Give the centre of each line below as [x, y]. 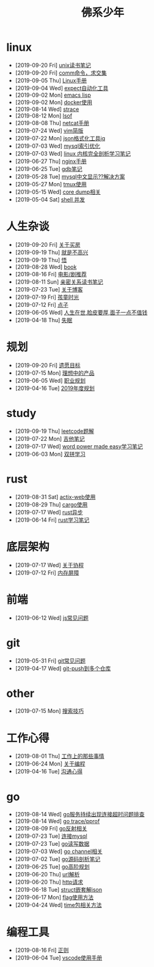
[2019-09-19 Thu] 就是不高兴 [52, 252]
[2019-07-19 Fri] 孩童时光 [47, 297]
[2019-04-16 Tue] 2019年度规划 [55, 388]
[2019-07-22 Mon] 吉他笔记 [50, 438]
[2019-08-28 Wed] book [46, 266]
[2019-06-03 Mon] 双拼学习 [50, 454]
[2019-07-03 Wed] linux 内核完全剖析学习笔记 [73, 153]
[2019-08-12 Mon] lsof [43, 115]
